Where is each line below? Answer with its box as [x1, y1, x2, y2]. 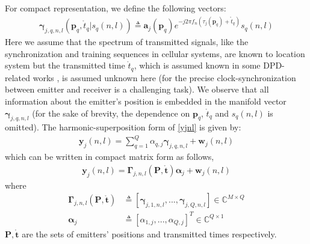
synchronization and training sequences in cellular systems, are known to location [5, 47, 305, 59]
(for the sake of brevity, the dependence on [32, 106, 190, 119]
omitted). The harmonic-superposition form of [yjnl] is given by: [5, 121, 241, 133]
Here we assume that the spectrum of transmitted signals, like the [5, 35, 249, 48]
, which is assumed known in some [134, 59, 261, 72]
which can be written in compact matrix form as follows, [5, 150, 214, 163]
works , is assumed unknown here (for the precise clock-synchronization [33, 71, 296, 84]
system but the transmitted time [5, 59, 125, 72]
